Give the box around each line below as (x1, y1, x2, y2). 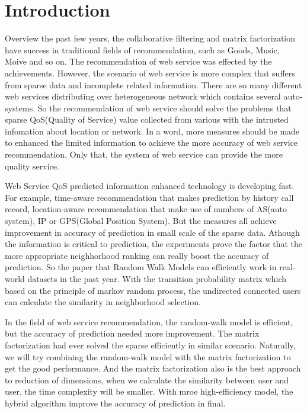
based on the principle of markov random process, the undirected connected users (5, 284, 301, 296)
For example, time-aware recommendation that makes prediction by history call (5, 191, 294, 203)
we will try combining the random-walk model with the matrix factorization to (5, 350, 291, 363)
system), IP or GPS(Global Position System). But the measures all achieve (5, 214, 277, 227)
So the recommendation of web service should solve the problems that (37, 101, 292, 114)
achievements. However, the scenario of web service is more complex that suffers (5, 66, 295, 79)
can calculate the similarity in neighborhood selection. (5, 296, 201, 308)
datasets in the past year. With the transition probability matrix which (27, 273, 286, 284)
